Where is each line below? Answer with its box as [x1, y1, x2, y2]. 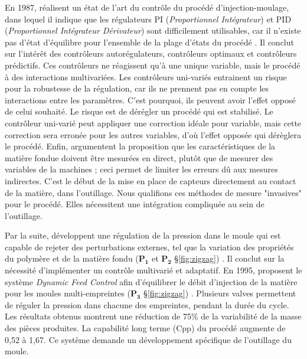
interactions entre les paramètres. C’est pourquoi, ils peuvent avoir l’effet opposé [5, 93, 296, 106]
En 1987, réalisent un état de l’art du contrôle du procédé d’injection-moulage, [5, 1, 289, 13]
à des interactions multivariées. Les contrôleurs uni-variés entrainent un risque [5, 70, 287, 83]
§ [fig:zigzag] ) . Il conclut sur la [174, 252, 285, 265]
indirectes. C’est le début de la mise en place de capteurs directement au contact [5, 174, 296, 187]
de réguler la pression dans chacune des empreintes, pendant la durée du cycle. [5, 298, 289, 311]
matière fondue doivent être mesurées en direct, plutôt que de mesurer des [5, 151, 273, 164]
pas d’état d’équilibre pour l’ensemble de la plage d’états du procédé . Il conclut [5, 35, 294, 48]
